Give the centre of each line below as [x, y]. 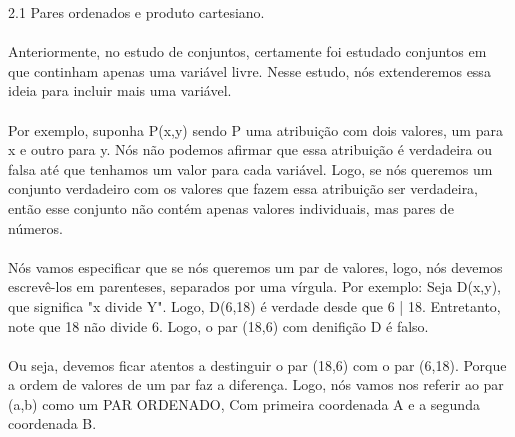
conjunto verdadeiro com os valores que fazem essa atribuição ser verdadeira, [243, 188]
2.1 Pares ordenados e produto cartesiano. [136, 12]
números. [35, 227]
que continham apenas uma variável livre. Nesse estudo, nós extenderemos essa [249, 70]
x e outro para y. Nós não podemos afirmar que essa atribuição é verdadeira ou [250, 149]
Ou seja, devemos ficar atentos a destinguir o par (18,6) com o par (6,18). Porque [257, 364]
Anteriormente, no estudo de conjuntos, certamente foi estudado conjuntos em [247, 51]
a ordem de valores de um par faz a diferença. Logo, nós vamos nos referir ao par [256, 384]
